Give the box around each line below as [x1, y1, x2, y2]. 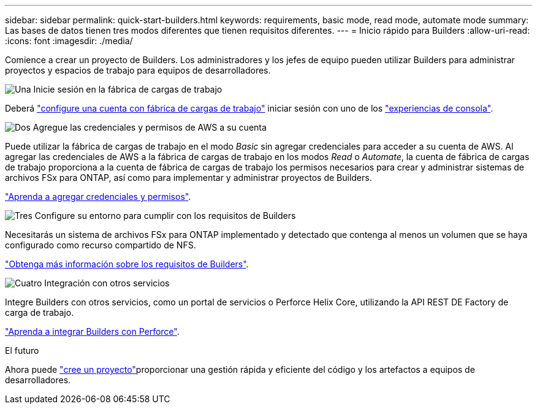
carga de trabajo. [5, 307, 74, 318]
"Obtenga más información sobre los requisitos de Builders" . [5, 259, 249, 269]
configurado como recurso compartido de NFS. [5, 240, 196, 250]
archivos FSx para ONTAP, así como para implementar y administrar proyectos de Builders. [5, 172, 372, 183]
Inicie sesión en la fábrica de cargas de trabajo [33, 84, 223, 94]
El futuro [5, 345, 39, 356]
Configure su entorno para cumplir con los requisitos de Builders [34, 210, 296, 221]
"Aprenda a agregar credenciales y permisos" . [5, 191, 191, 202]
